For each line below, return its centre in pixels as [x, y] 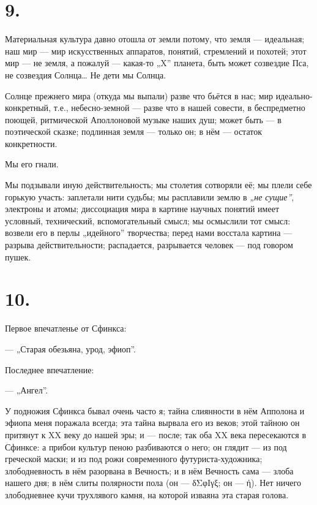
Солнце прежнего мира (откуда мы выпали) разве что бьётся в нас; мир [139, 95]
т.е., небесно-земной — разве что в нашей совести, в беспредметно [179, 108]
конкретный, [28, 108]
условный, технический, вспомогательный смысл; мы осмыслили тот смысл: [148, 220]
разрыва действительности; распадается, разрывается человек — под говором [149, 245]
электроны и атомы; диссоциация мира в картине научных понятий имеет [142, 209]
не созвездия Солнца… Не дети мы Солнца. [86, 74]
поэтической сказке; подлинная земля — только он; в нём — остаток [133, 131]
